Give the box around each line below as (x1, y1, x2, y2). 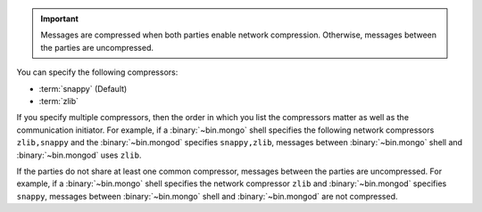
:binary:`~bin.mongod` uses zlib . (16, 150, 142, 160)
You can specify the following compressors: (16, 67, 179, 77)
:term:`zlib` (38, 95, 79, 106)
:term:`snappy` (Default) (38, 83, 128, 94)
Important (40, 13, 79, 24)
